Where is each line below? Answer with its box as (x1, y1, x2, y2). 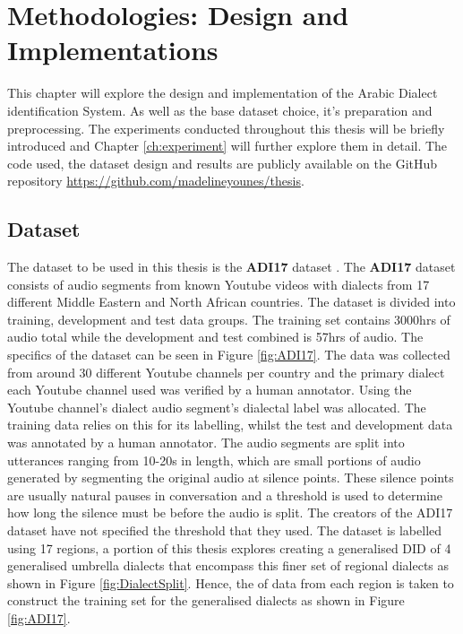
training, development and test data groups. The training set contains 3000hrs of (7, 309, 450, 328)
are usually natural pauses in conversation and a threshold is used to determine (7, 485, 443, 504)
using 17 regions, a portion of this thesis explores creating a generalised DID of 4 (7, 538, 451, 557)
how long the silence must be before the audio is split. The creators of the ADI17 (7, 503, 453, 522)
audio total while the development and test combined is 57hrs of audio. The (7, 327, 424, 346)
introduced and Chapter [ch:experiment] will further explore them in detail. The (7, 136, 448, 155)
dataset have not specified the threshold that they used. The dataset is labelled (7, 520, 442, 539)
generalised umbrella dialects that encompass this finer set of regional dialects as (7, 556, 450, 575)
